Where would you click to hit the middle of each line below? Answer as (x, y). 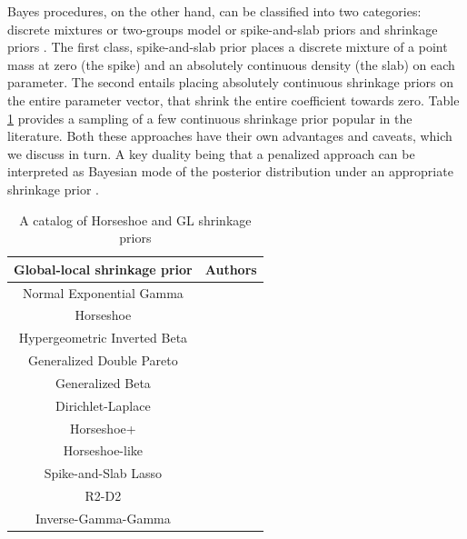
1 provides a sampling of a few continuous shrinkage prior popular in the (210, 118)
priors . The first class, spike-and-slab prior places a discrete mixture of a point (228, 47)
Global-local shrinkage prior (103, 269)
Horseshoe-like (103, 450)
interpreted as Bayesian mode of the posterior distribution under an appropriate (230, 171)
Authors (231, 269)
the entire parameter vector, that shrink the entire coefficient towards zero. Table (233, 100)
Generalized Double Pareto (103, 360)
